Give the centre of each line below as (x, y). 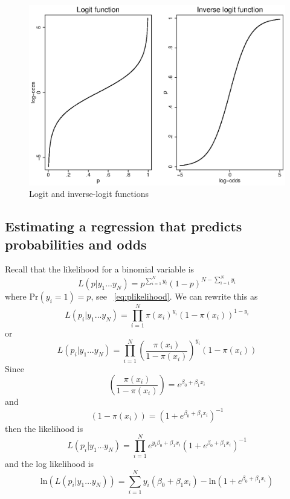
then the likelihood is (44, 428)
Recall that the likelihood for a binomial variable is (100, 269)
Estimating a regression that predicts (124, 226)
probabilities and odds (76, 244)
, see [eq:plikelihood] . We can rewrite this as (174, 296)
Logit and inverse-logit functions (89, 194)
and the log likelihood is (50, 464)
